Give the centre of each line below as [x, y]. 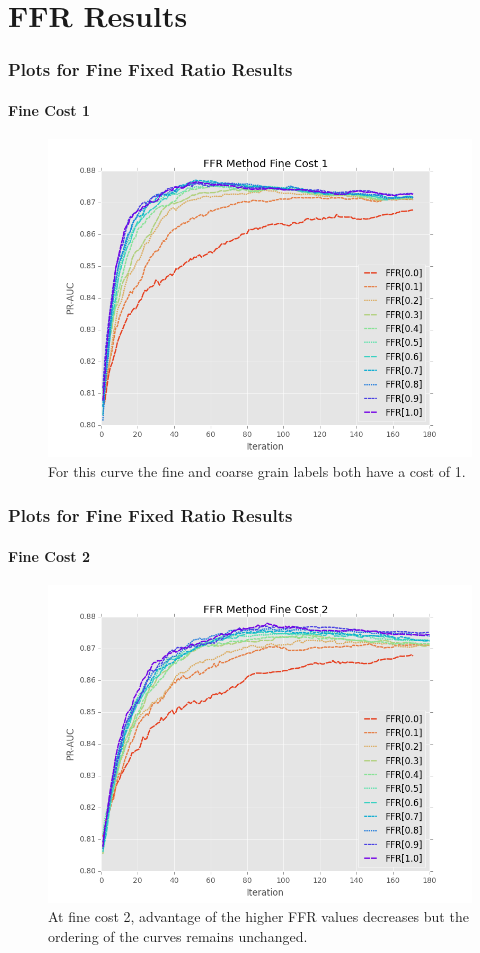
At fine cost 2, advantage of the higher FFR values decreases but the [258, 916]
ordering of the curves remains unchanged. [178, 936]
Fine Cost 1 [49, 109]
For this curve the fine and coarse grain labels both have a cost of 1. [257, 470]
